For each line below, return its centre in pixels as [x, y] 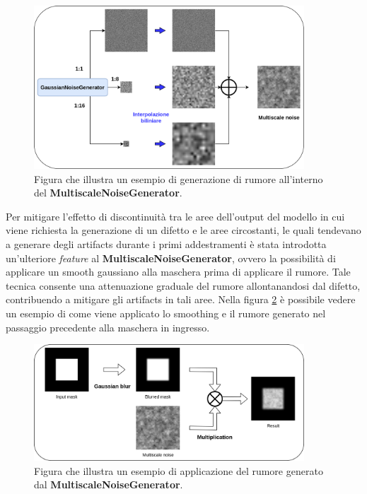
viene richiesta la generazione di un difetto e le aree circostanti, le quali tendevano [183, 230]
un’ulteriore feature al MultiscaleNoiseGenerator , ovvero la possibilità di [171, 258]
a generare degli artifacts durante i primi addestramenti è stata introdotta [166, 244]
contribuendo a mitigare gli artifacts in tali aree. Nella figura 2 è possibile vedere [181, 299]
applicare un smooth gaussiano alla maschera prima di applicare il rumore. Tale [178, 272]
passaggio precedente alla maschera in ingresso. [108, 327]
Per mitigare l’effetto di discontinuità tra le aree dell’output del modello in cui [175, 216]
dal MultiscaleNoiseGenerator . [109, 484]
